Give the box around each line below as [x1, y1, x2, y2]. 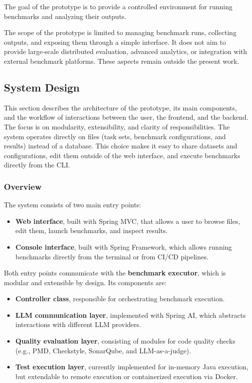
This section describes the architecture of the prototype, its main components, [4, 102, 237, 112]
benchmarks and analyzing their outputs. [4, 11, 126, 21]
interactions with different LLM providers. [15, 319, 141, 329]
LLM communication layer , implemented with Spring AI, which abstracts [15, 310, 246, 320]
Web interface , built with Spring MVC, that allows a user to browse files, [15, 216, 240, 226]
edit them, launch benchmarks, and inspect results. [15, 225, 168, 236]
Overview [4, 180, 42, 192]
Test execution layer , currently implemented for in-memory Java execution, [15, 362, 249, 372]
